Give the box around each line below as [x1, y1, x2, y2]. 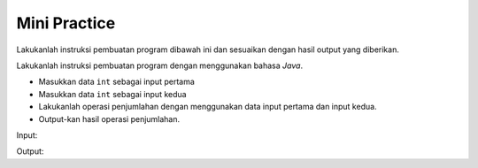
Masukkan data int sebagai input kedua [38, 88, 187, 99]
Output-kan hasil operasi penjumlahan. [38, 113, 181, 124]
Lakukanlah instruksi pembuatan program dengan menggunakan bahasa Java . [16, 60, 304, 71]
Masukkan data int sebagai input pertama [38, 76, 195, 88]
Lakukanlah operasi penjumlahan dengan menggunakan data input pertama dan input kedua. [38, 102, 377, 112]
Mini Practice [16, 13, 116, 33]
